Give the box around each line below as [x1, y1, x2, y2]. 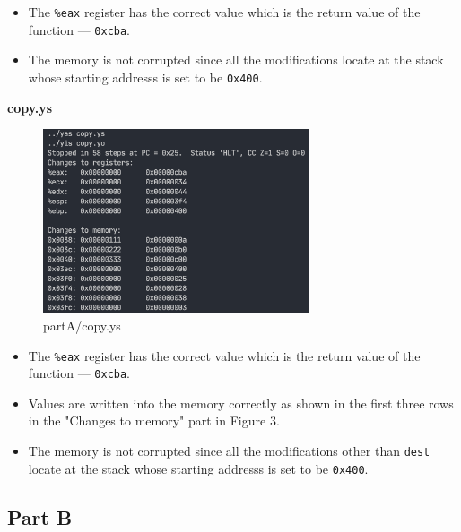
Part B [7, 502, 73, 530]
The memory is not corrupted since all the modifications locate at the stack [28, 50, 444, 69]
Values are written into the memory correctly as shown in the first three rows [28, 393, 454, 412]
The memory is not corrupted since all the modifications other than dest [28, 442, 431, 460]
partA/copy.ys [43, 315, 121, 334]
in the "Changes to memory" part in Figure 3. [28, 411, 280, 430]
